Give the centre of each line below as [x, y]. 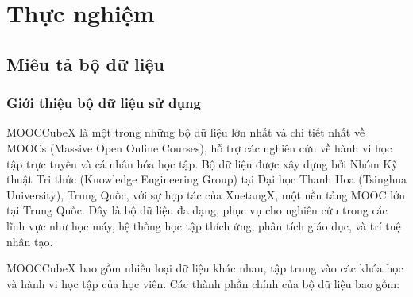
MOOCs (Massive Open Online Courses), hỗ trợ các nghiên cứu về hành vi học [199, 147]
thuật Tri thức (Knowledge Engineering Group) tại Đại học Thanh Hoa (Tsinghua [206, 179]
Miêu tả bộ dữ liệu [85, 63]
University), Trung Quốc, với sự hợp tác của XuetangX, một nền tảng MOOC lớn [206, 194]
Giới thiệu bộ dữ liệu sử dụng [104, 103]
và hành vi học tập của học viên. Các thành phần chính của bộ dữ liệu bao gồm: [203, 283]
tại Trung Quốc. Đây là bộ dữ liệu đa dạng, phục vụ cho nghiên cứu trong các [197, 210]
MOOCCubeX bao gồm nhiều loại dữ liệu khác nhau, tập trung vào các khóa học [205, 268]
